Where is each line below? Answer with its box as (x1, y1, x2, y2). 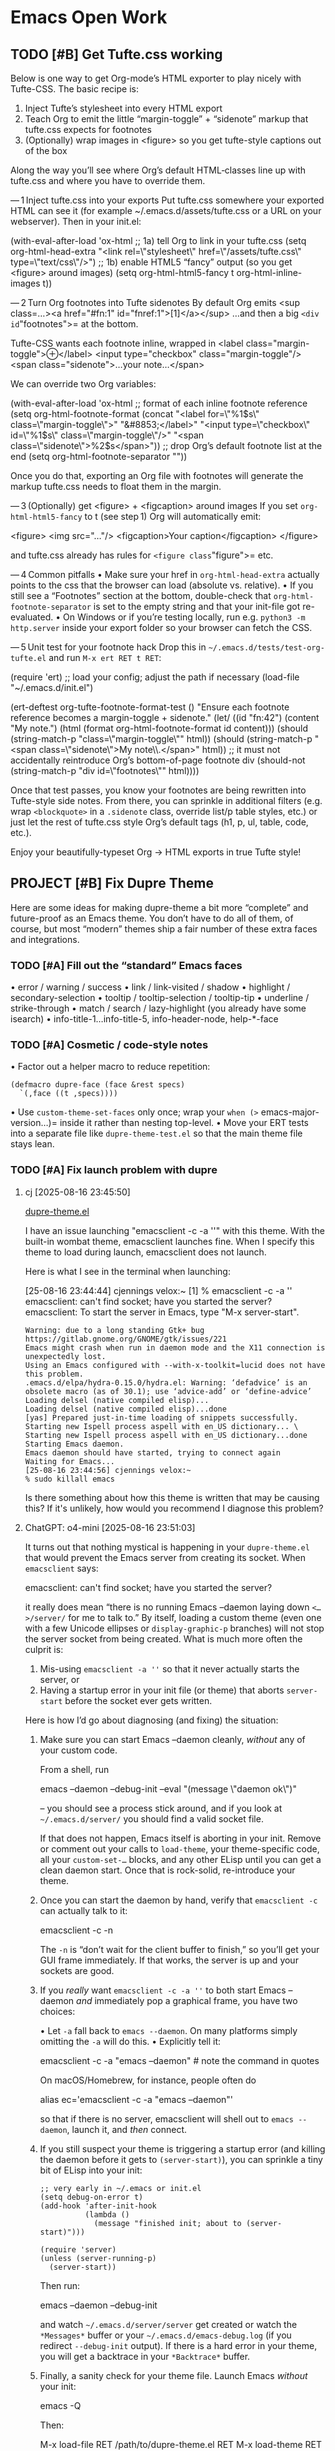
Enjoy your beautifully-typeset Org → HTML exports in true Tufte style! (10, 846, 302, 858)
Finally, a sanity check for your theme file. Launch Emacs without (39, 2369, 308, 2381)
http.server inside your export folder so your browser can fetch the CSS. (10, 622, 313, 633)
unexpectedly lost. (24, 1351, 107, 1361)
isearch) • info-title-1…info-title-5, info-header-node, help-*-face (10, 1013, 279, 1025)
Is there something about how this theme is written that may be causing (24, 1491, 320, 1503)
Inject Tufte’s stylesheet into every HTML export (24, 102, 223, 114)
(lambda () (84, 2209, 130, 2220)
